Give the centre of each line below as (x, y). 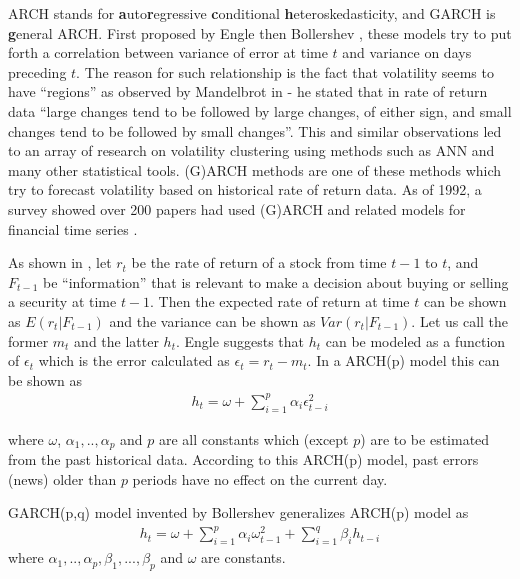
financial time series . (73, 228)
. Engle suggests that (240, 340)
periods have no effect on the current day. (260, 478)
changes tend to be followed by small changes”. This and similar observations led (255, 130)
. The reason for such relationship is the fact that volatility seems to (285, 71)
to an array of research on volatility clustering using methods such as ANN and (251, 150)
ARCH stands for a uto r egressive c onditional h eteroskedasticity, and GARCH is (252, 13)
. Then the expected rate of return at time (280, 301)
